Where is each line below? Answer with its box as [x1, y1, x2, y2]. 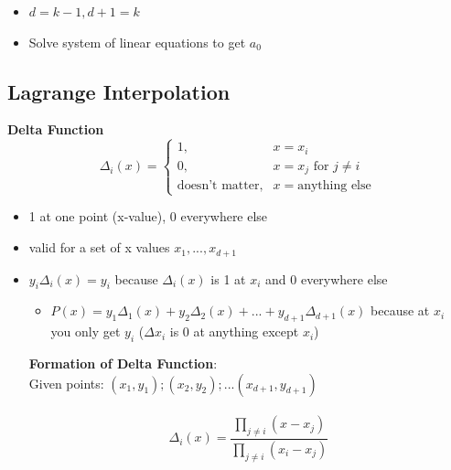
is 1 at [210, 269, 246, 288]
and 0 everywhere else [265, 269, 388, 288]
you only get [50, 322, 121, 341]
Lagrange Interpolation [7, 77, 231, 105]
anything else [297, 179, 371, 193]
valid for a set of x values [28, 238, 170, 257]
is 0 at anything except [169, 322, 299, 341]
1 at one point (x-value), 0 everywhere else [28, 207, 268, 226]
